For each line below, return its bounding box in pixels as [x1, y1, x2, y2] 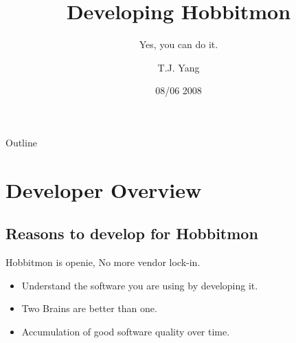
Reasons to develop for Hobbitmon [5, 223, 258, 244]
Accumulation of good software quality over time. [21, 324, 230, 338]
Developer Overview [5, 175, 202, 203]
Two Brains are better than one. [21, 301, 157, 316]
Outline [5, 135, 37, 149]
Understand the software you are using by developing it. [21, 278, 258, 292]
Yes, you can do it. [139, 37, 218, 52]
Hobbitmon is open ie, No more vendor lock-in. [5, 255, 201, 269]
